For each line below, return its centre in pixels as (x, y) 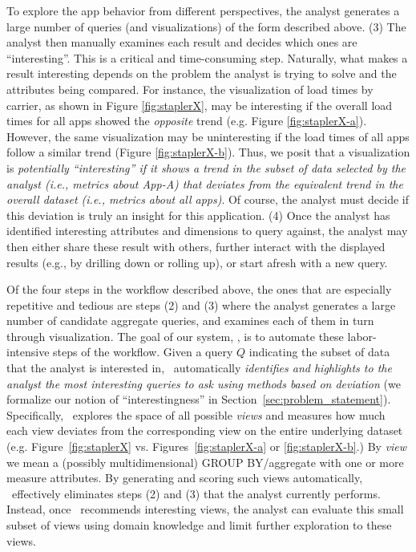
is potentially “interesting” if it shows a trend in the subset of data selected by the (206, 167)
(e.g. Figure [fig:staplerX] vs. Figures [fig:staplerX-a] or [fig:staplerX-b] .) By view (207, 446)
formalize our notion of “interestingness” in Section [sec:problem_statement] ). (199, 399)
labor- (362, 336)
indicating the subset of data (319, 352)
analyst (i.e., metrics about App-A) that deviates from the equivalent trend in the (205, 183)
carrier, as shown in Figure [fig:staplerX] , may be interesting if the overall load (200, 105)
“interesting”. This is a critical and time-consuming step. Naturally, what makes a (207, 57)
